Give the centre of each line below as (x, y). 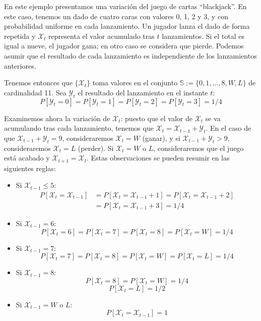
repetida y (20, 36)
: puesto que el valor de (156, 118)
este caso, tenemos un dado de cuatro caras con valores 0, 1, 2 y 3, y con (116, 16)
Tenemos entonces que (38, 83)
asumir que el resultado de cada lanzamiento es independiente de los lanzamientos (130, 55)
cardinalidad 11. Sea (35, 92)
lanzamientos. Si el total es (203, 36)
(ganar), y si (161, 138)
